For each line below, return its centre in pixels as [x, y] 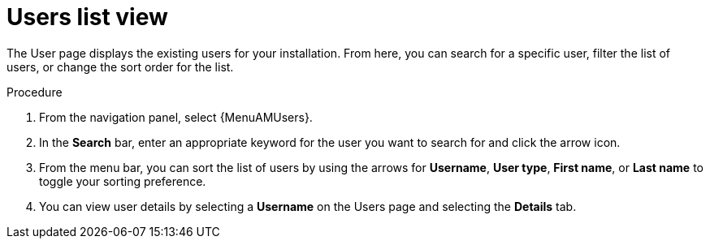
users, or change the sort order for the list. [120, 67]
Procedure [35, 92]
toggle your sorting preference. [123, 181]
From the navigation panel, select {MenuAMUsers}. [176, 117]
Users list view [87, 17]
